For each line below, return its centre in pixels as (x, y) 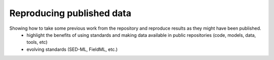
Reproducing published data (70, 13)
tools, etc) (37, 42)
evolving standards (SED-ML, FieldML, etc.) (72, 49)
